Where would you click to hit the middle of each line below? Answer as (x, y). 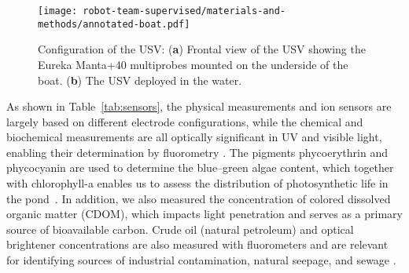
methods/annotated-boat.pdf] (114, 24)
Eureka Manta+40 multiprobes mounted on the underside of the (193, 64)
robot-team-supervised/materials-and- (184, 11)
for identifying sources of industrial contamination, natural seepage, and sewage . (201, 260)
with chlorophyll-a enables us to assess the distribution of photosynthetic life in (197, 183)
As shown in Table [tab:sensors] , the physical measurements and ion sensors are (199, 106)
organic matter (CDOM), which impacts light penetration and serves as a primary (204, 214)
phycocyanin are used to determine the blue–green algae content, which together (200, 167)
